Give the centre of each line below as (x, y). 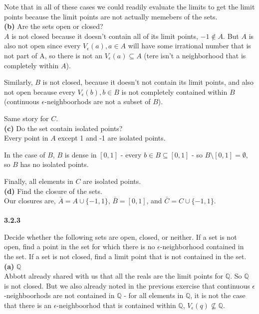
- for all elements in (154, 295)
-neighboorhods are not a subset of (98, 101)
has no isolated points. (54, 164)
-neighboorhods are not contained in (59, 295)
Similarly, (18, 82)
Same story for (26, 118)
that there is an (28, 305)
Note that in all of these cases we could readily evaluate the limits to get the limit (129, 6)
